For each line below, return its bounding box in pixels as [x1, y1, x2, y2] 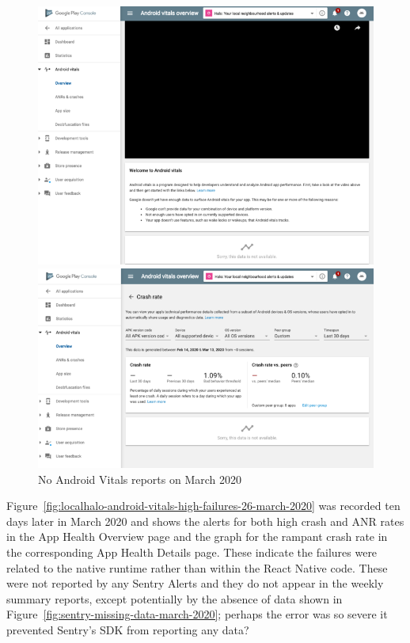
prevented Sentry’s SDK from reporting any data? [6, 621, 249, 637]
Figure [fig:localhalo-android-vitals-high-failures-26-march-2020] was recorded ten [6, 497, 401, 514]
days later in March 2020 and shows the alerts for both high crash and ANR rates [6, 512, 404, 529]
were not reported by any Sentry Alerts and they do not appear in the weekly [6, 575, 384, 592]
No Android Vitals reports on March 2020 [38, 470, 241, 487]
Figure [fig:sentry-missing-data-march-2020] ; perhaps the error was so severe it [6, 606, 388, 622]
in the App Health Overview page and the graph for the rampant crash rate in [6, 528, 388, 545]
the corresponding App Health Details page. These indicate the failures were [6, 543, 378, 560]
